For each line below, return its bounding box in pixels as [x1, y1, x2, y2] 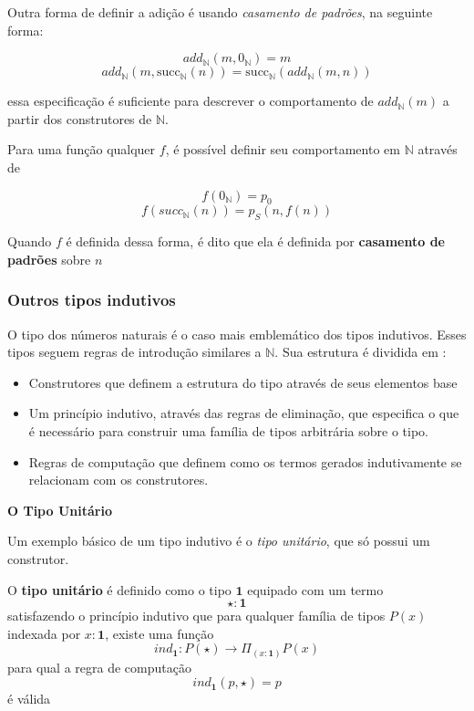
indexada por [7, 623, 81, 643]
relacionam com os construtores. [28, 470, 209, 489]
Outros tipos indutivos [7, 288, 176, 311]
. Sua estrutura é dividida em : [274, 342, 447, 361]
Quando [7, 232, 52, 251]
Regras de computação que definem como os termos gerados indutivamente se [28, 452, 462, 471]
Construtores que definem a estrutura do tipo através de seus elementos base [28, 372, 458, 392]
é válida [7, 689, 51, 708]
